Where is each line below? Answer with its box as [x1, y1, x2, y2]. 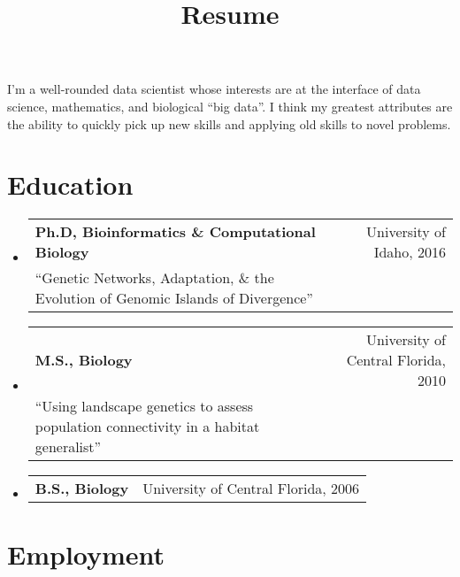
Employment [7, 536, 165, 573]
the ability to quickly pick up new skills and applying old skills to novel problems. [7, 114, 451, 133]
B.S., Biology [34, 478, 129, 499]
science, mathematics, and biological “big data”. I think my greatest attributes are [7, 96, 453, 115]
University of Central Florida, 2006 [142, 478, 360, 499]
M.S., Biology [34, 350, 133, 371]
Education [7, 166, 134, 203]
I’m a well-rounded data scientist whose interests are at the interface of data [7, 80, 421, 98]
